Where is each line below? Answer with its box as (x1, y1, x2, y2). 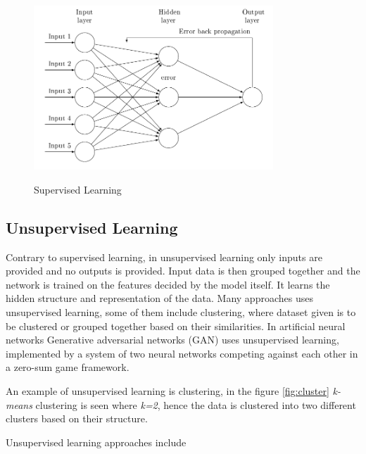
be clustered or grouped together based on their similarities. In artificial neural (6, 318, 346, 333)
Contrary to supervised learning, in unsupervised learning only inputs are (6, 249, 322, 264)
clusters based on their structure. (6, 411, 148, 426)
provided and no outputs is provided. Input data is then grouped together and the (6, 263, 360, 278)
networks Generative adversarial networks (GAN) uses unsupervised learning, (6, 332, 339, 347)
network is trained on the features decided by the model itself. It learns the (6, 277, 330, 291)
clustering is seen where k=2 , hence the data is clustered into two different (35, 397, 356, 412)
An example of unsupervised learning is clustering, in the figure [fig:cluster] (6, 383, 329, 398)
